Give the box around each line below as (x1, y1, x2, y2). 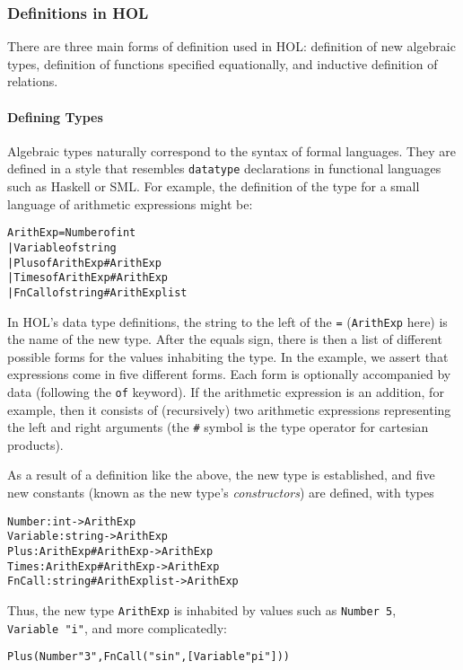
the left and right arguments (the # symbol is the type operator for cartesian (7, 418, 429, 436)
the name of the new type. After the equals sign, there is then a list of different (7, 330, 442, 348)
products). (7, 435, 64, 454)
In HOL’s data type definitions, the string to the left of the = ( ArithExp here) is (7, 312, 448, 331)
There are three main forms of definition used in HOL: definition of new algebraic (7, 37, 456, 56)
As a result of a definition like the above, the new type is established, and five (7, 465, 435, 484)
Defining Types (7, 107, 103, 126)
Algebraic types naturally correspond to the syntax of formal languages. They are (7, 141, 456, 160)
